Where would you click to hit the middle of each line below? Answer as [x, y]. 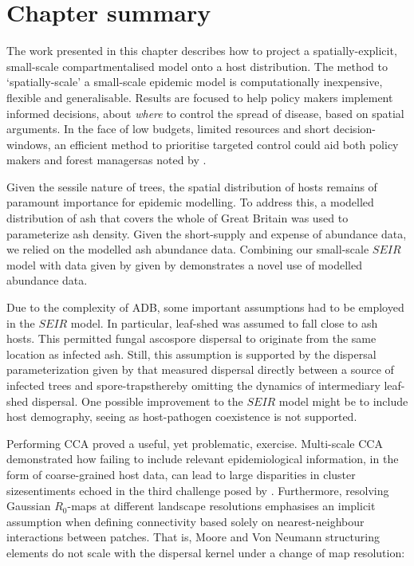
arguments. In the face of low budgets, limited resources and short [168, 129]
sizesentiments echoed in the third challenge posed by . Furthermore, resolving [198, 490]
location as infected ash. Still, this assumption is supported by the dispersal [191, 354]
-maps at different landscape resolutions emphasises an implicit [221, 506]
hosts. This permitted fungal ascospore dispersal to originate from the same [191, 338]
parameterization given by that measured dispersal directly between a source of [200, 369]
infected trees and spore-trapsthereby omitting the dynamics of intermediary [193, 385]
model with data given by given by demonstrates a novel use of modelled [184, 264]
